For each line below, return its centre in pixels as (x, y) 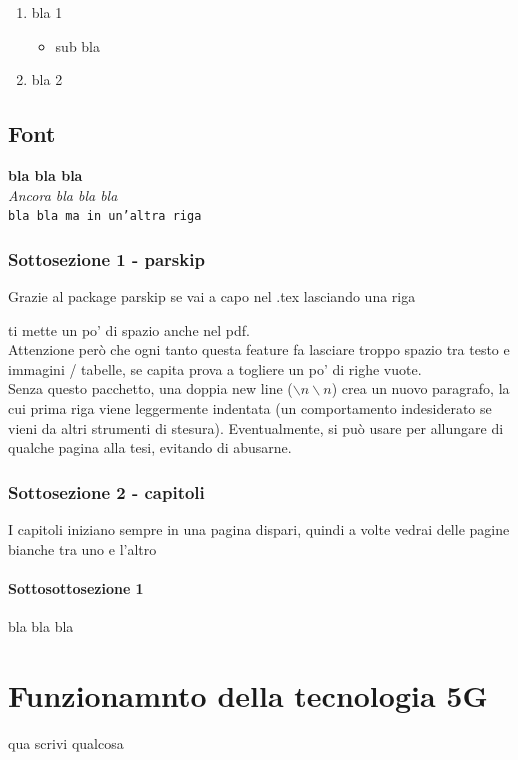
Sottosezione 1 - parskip (106, 258)
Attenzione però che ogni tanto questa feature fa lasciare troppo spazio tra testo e (259, 349)
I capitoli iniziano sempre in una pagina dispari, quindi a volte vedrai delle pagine (259, 529)
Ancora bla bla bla (63, 194)
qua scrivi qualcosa (66, 742)
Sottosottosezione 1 (76, 587)
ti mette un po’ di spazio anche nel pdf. (129, 329)
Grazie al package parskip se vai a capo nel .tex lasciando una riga (212, 296)
